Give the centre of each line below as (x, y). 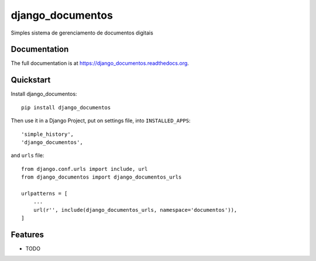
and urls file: (28, 156)
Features (27, 234)
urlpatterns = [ (44, 193)
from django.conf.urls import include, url (85, 169)
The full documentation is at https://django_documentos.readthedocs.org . (100, 63)
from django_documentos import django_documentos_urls (102, 177)
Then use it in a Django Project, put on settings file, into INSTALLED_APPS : (101, 121)
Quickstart (31, 80)
